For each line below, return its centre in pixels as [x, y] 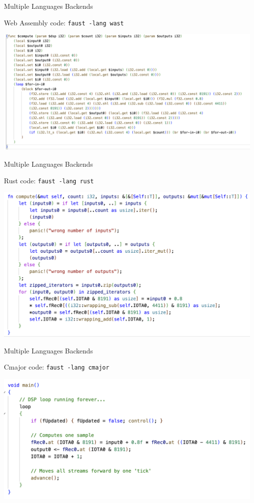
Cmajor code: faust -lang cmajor [57, 367]
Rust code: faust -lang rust [49, 180]
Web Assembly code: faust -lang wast [64, 22]
